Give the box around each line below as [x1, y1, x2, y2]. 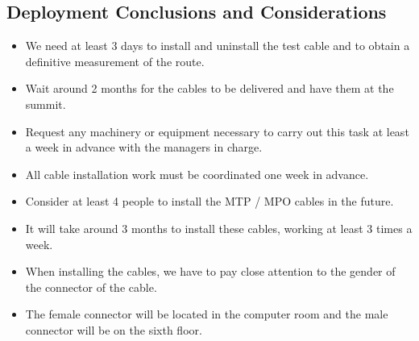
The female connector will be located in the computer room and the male [25, 306, 388, 322]
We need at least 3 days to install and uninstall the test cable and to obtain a [25, 37, 410, 54]
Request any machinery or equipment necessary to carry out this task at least [25, 123, 409, 139]
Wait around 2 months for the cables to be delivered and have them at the [25, 80, 394, 97]
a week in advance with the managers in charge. [25, 139, 263, 156]
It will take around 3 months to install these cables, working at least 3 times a [25, 219, 413, 236]
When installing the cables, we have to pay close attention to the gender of [25, 263, 396, 280]
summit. [25, 95, 66, 112]
